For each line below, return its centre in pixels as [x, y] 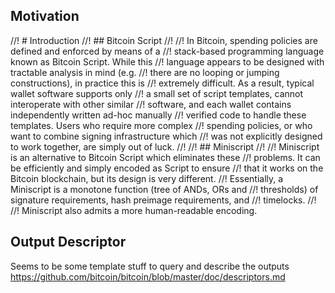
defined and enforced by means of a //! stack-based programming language [167, 51]
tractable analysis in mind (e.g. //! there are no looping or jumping [145, 72]
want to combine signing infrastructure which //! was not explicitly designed [166, 136]
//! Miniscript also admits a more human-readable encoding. [134, 210]
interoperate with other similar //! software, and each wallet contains [151, 104]
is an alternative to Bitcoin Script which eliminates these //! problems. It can [165, 157]
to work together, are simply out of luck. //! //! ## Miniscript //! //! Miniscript [165, 146]
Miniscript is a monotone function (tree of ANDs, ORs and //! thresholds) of [164, 189]
